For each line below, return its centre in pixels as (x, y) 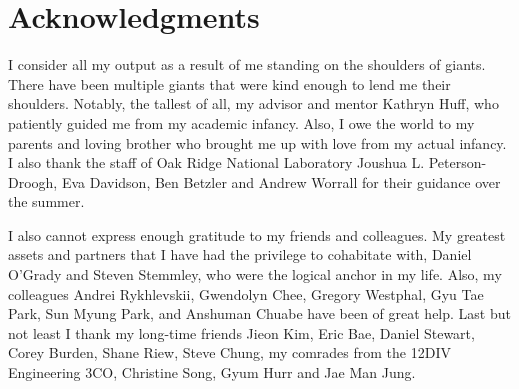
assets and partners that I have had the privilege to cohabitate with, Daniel (240, 254)
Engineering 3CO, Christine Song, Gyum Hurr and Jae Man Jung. (212, 372)
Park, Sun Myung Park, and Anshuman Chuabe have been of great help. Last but (259, 313)
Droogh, (33, 181)
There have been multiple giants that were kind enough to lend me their (229, 83)
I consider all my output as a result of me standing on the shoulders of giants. (247, 64)
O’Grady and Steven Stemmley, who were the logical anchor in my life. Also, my (255, 274)
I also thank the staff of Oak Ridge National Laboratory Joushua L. (216, 162)
